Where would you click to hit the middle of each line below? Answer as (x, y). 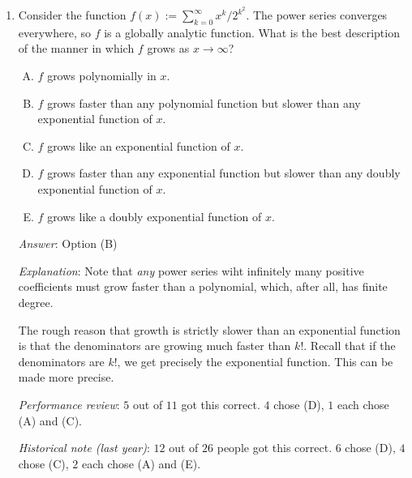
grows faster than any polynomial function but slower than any (204, 102)
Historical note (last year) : (84, 448)
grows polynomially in (102, 76)
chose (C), (43, 463)
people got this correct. (275, 448)
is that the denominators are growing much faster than (154, 346)
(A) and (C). (50, 420)
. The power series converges (317, 15)
